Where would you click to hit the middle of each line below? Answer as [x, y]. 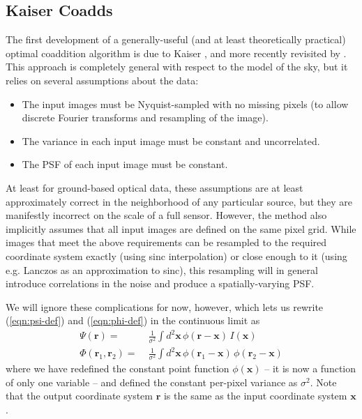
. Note [323, 382]
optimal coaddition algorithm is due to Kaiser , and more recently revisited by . [176, 53]
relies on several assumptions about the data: [102, 80]
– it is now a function [310, 368]
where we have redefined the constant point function [118, 368]
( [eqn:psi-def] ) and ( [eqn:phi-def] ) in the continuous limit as [133, 320]
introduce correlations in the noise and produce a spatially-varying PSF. [160, 283]
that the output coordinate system [79, 396]
